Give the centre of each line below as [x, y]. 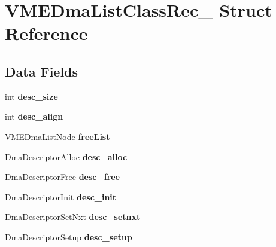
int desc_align [34, 116]
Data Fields [42, 71]
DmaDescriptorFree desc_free [62, 177]
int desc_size [31, 96]
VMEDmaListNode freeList [57, 136]
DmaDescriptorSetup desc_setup [69, 237]
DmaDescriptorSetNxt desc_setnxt [73, 217]
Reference [46, 33]
